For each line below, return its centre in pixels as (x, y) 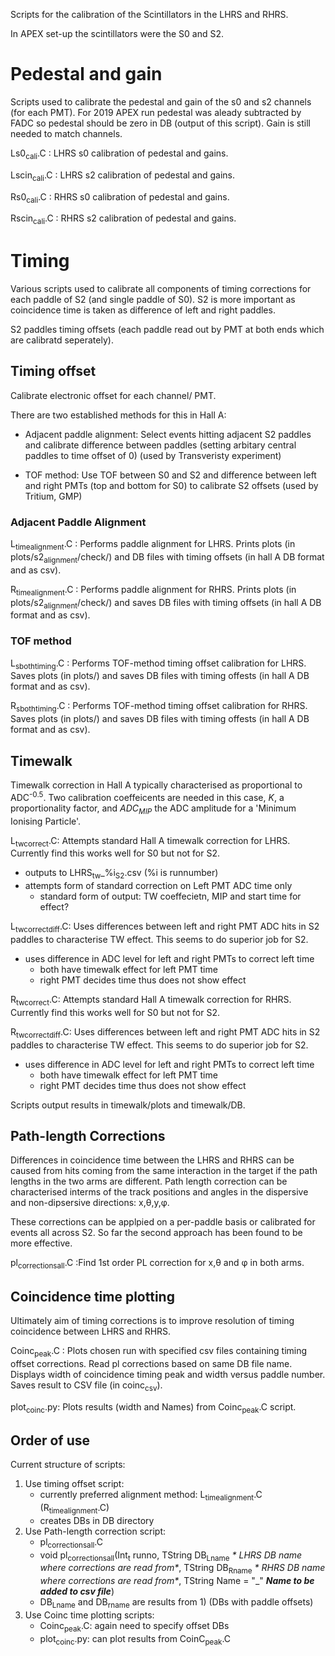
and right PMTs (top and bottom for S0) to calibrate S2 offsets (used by (171, 485)
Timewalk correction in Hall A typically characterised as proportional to (156, 785)
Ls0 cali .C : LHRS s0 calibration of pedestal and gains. (119, 154)
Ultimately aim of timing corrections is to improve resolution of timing (152, 1320)
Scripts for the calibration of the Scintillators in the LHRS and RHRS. (149, 14)
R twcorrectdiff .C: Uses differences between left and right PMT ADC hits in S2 (165, 1032)
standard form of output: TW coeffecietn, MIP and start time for (170, 896)
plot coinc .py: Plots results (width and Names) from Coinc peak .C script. (153, 1407)
